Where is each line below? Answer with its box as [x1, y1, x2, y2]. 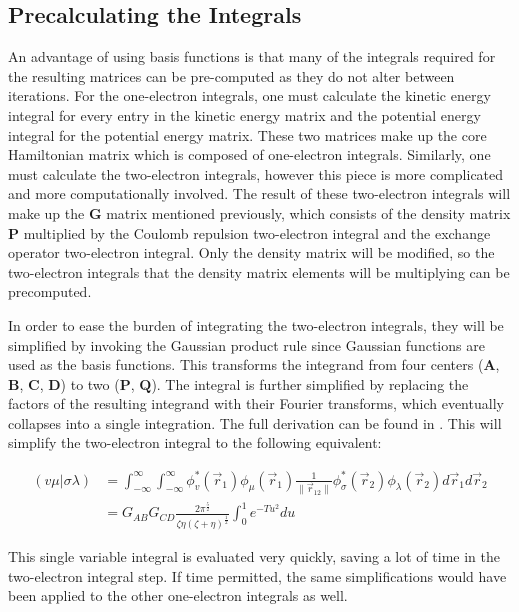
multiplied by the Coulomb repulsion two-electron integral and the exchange [23, 222, 491, 243]
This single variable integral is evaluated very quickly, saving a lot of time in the [8, 546, 500, 567]
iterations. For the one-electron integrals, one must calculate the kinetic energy [8, 85, 491, 106]
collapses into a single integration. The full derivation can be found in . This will [8, 412, 502, 433]
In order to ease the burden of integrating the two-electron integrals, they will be [8, 314, 504, 335]
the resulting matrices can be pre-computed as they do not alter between [8, 65, 455, 86]
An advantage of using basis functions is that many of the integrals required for [8, 46, 496, 67]
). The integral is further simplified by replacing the [151, 373, 469, 394]
